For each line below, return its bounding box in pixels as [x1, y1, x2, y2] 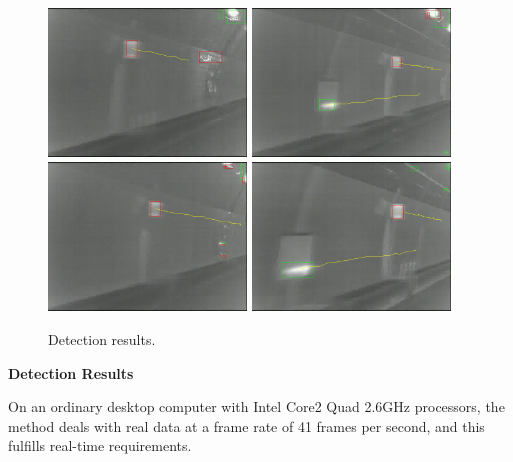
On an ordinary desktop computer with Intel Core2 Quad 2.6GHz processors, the [8, 396, 505, 417]
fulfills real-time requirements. [8, 435, 192, 456]
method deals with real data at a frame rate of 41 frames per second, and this [8, 415, 485, 436]
